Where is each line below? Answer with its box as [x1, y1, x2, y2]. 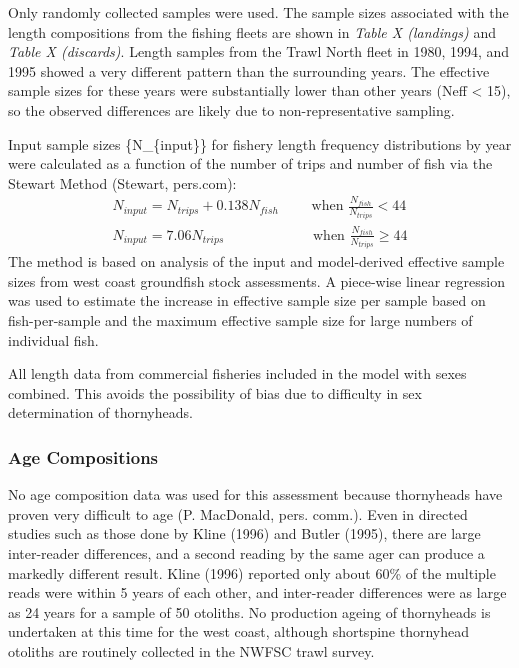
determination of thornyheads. [8, 402, 193, 423]
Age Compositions [8, 444, 159, 469]
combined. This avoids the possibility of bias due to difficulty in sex [8, 382, 422, 403]
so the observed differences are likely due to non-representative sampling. [8, 99, 455, 120]
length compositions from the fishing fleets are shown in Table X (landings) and [8, 21, 496, 42]
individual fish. [8, 329, 99, 350]
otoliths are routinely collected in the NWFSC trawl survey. [8, 640, 375, 661]
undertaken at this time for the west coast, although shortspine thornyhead [8, 621, 470, 642]
